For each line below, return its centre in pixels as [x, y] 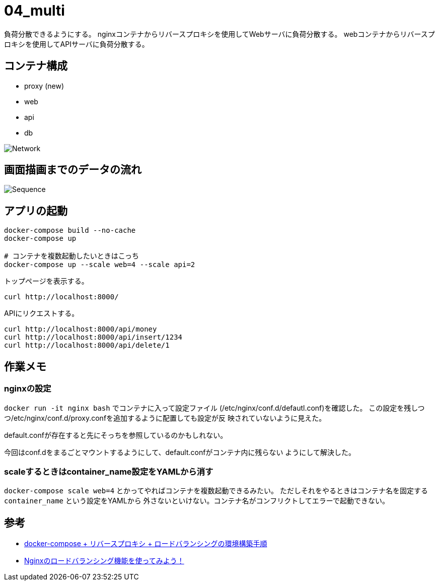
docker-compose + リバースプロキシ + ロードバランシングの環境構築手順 [146, 544]
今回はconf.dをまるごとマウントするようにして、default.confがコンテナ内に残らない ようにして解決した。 [180, 452]
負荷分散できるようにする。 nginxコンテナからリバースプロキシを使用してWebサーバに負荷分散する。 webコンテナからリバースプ [219, 34]
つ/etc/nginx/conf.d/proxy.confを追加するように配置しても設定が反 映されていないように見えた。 [165, 418]
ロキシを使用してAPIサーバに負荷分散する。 [77, 44]
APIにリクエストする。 [42, 313]
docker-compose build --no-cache [70, 231]
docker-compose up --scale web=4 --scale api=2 [100, 265]
